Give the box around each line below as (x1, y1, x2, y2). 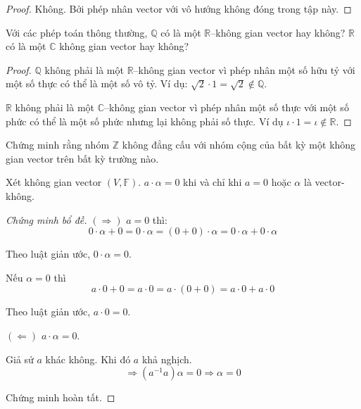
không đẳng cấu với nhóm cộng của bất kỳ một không (122, 137, 356, 152)
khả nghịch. (141, 351, 192, 366)
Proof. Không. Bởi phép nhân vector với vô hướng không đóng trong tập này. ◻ (6, 1, 352, 15)
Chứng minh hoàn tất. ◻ (6, 390, 115, 405)
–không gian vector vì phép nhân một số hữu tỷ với (133, 62, 355, 77)
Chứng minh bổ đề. (6, 212, 87, 227)
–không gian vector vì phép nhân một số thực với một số (104, 99, 349, 114)
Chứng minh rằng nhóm (6, 137, 110, 152)
